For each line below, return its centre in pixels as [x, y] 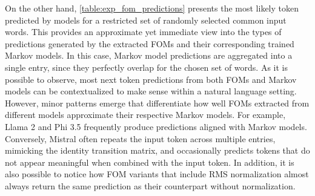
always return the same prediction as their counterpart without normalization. [150, 185]
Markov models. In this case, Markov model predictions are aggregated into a [149, 55]
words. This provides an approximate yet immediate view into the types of [143, 32]
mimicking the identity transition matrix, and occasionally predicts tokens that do [157, 150]
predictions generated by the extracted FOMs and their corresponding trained [150, 43]
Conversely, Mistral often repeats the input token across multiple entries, [140, 138]
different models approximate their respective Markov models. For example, [145, 115]
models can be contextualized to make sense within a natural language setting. [151, 91]
